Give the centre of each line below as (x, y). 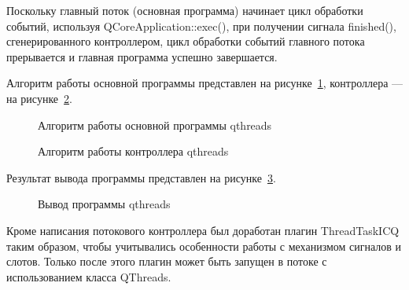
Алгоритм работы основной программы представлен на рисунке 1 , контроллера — (205, 83)
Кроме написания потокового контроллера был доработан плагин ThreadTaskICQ (203, 230)
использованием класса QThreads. (89, 276)
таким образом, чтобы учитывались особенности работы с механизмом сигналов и (204, 246)
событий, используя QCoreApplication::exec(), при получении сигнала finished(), (201, 26)
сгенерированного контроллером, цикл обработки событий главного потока (186, 41)
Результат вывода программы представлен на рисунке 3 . (141, 177)
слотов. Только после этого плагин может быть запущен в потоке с (167, 261)
